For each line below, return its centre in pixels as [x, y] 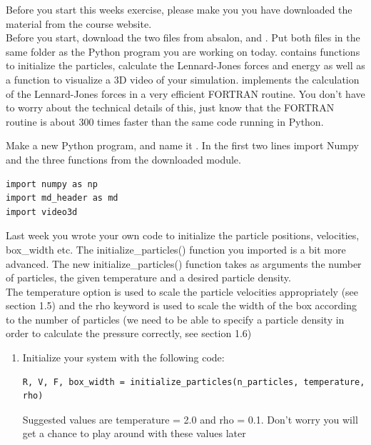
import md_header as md [62, 198]
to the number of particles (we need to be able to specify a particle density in [175, 319]
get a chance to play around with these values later [134, 433]
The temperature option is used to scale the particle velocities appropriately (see [182, 291]
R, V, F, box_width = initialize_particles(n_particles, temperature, [194, 382]
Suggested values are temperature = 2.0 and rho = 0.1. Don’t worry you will [190, 419]
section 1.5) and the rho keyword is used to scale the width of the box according [181, 305]
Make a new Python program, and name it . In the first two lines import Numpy [182, 145]
